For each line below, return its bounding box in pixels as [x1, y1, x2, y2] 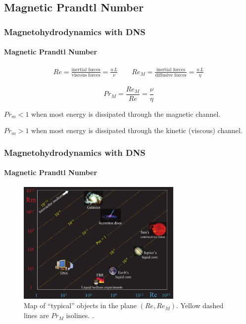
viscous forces [71, 73, 100, 78]
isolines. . [66, 310, 94, 321]
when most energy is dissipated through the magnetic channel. [31, 108, 221, 119]
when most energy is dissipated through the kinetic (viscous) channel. [31, 125, 243, 136]
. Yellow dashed [176, 300, 224, 311]
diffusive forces [155, 73, 187, 78]
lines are [24, 310, 49, 321]
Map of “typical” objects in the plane [24, 300, 137, 311]
